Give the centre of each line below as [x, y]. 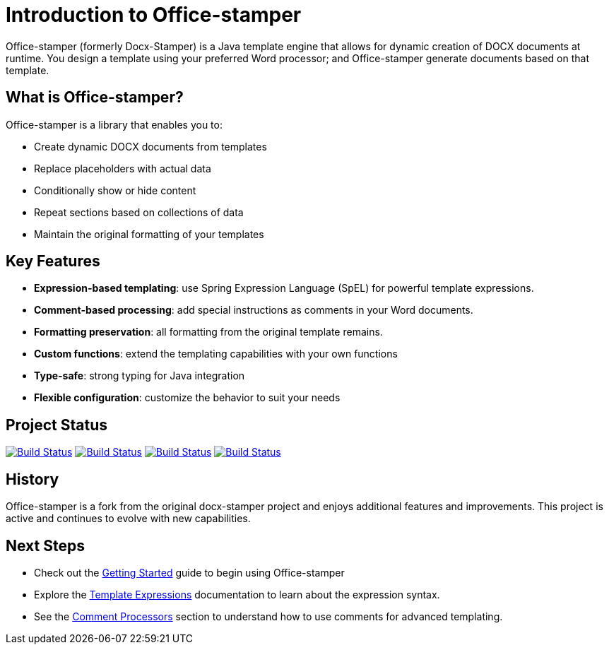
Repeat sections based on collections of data [139, 212]
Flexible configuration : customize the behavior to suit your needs [187, 398]
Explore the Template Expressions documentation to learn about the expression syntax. [237, 594]
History [32, 479]
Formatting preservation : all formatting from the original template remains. [208, 332]
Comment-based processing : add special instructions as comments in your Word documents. [254, 310]
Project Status [57, 425]
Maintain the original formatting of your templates [149, 234]
